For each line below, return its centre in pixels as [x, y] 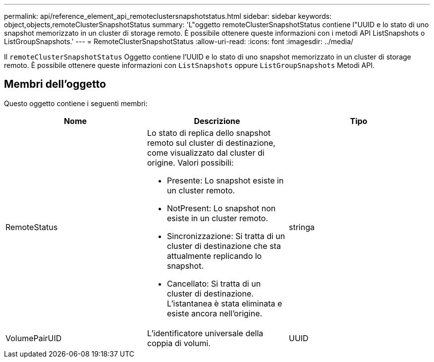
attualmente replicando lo [214, 256]
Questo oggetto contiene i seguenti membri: [76, 103]
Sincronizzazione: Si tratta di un [226, 236]
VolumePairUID [34, 338]
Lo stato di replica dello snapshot [209, 133]
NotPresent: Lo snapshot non [221, 208]
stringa [301, 227]
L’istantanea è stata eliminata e [224, 303]
